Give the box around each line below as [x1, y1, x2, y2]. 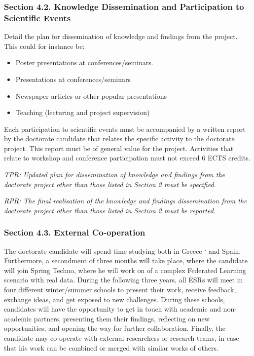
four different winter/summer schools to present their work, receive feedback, [4, 284, 236, 295]
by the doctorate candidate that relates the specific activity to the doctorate [4, 133, 235, 144]
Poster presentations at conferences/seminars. [15, 57, 153, 68]
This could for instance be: [4, 40, 85, 51]
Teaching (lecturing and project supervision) [15, 107, 150, 118]
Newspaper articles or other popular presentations [15, 90, 167, 101]
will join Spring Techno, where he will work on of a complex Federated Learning [4, 265, 246, 275]
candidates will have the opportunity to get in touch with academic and [4, 304, 221, 314]
